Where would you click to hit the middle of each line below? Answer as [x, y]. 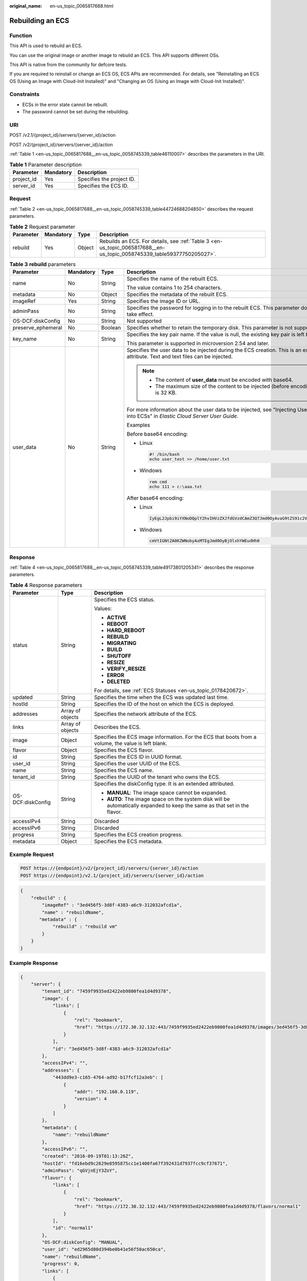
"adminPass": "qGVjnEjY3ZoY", [80, 1171]
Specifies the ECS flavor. [124, 750]
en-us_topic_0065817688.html [82, 6]
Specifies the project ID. [106, 179]
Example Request [31, 854]
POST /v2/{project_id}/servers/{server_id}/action [61, 144]
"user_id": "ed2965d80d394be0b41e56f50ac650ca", [104, 1249]
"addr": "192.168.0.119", [107, 1092]
